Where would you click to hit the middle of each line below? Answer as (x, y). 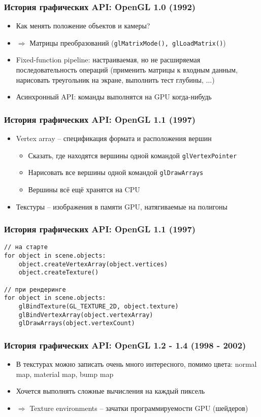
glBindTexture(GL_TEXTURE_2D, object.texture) (99, 306)
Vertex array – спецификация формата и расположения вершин (114, 138)
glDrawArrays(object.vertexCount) (77, 323)
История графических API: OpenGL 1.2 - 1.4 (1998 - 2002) (125, 345)
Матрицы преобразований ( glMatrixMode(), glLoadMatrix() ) (128, 42)
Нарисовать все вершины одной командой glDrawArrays (116, 172)
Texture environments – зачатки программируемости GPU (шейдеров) (139, 408)
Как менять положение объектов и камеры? (83, 26)
